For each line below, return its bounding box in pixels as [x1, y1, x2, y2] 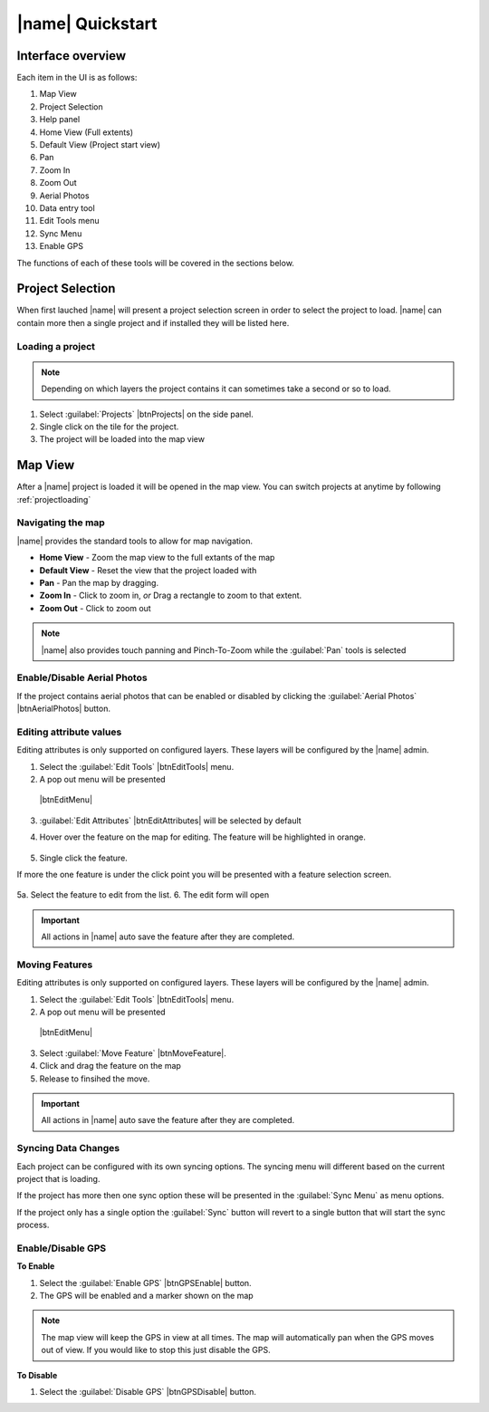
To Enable [16, 1261, 55, 1272]
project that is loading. [16, 1173, 101, 1184]
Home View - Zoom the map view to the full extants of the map [39, 552, 275, 563]
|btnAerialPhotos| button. [16, 703, 110, 715]
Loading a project [16, 340, 95, 352]
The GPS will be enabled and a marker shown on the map [39, 1290, 254, 1301]
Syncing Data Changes [16, 1142, 120, 1155]
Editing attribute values [16, 725, 122, 738]
